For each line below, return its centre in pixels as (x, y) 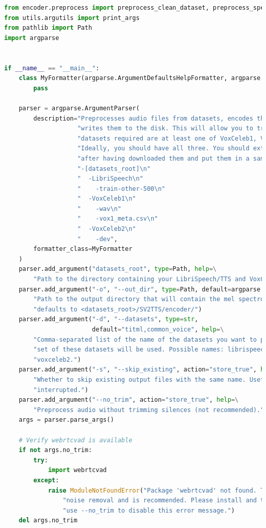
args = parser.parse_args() (66, 420)
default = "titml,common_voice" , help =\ (158, 329)
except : (46, 480)
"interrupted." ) (61, 390)
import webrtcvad (77, 470)
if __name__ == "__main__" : (52, 68)
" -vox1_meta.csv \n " (118, 219)
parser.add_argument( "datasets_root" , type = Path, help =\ (118, 269)
